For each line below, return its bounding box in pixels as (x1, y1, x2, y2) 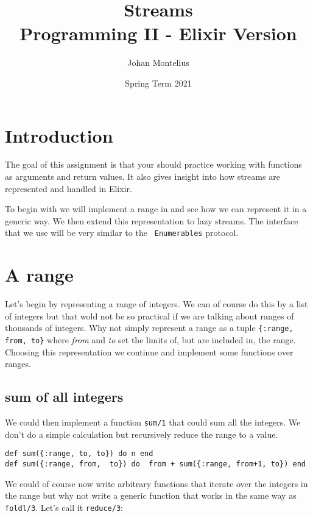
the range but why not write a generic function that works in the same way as (5, 489, 297, 502)
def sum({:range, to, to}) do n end (5, 449, 153, 458)
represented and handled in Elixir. (5, 182, 132, 194)
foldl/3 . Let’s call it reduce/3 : (5, 501, 124, 513)
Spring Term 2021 (125, 76, 192, 89)
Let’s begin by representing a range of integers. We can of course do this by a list (5, 298, 308, 310)
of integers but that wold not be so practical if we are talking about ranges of (5, 309, 294, 322)
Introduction (5, 123, 113, 148)
